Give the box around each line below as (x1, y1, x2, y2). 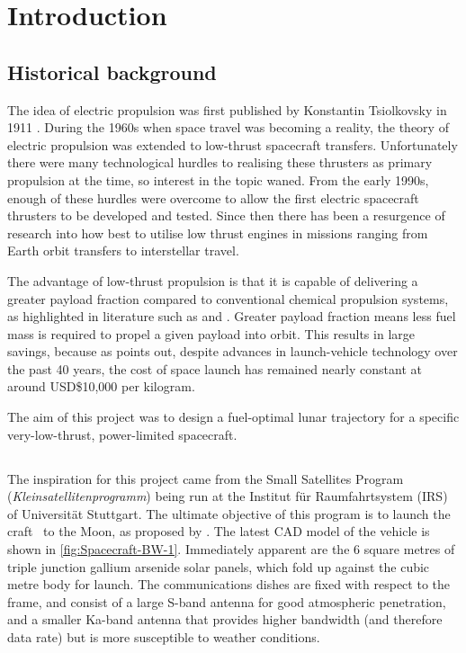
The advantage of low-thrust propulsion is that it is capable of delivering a (7, 271, 418, 290)
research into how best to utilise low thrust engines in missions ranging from (7, 223, 428, 242)
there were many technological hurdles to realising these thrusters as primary (7, 153, 433, 172)
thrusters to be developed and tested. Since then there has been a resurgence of (7, 206, 445, 225)
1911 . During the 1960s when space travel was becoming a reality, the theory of (7, 118, 449, 137)
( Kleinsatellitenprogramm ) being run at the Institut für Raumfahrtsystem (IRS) (7, 487, 448, 505)
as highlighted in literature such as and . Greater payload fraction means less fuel (7, 307, 456, 326)
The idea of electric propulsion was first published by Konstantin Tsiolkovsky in (7, 100, 447, 119)
